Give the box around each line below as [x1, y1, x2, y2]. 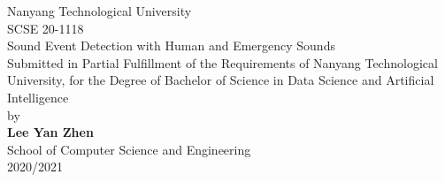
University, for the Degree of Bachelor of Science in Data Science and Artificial [7, 71, 434, 89]
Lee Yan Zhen [7, 123, 94, 141]
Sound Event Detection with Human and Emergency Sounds [7, 36, 335, 55]
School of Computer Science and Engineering [7, 140, 251, 158]
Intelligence [7, 87, 69, 106]
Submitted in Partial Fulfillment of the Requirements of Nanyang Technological [7, 53, 438, 72]
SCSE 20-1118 [7, 19, 84, 37]
